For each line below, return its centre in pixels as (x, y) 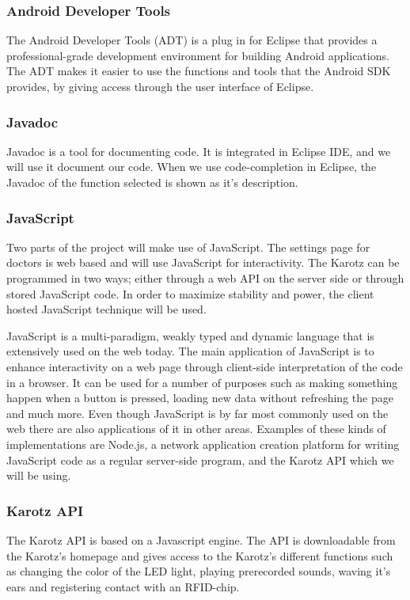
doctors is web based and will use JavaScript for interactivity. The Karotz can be (203, 262)
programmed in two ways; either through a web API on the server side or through (205, 278)
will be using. (39, 475)
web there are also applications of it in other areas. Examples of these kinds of (196, 429)
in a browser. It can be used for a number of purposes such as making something (202, 382)
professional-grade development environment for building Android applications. (198, 55)
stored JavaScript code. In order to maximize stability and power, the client (190, 293)
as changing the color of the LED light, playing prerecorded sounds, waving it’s (199, 571)
